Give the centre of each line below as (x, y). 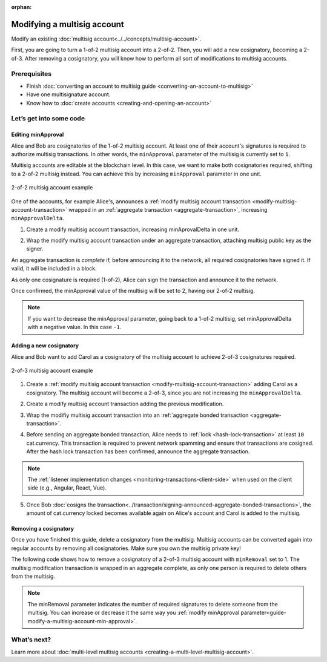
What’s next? (31, 640)
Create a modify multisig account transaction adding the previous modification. (125, 404)
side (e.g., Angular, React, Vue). (67, 488)
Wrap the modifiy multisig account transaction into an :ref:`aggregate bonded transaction (137, 415)
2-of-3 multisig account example (52, 370)
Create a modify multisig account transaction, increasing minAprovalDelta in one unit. (133, 229)
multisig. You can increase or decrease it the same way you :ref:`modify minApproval (134, 613)
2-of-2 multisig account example (52, 188)
